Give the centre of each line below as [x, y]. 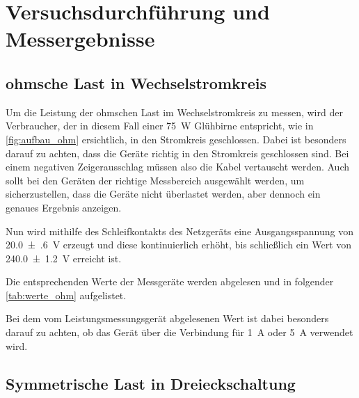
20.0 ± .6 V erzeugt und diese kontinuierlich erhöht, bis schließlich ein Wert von [179, 245]
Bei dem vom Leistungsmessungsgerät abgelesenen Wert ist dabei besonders [167, 318]
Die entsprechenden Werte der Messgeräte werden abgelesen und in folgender [170, 281]
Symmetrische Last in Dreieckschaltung [151, 383]
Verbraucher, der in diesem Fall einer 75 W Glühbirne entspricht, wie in [160, 126]
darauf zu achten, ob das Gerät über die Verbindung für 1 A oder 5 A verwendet [179, 332]
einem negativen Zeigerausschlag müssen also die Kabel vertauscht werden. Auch [178, 167]
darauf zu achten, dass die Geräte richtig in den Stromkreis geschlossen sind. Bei [177, 153]
